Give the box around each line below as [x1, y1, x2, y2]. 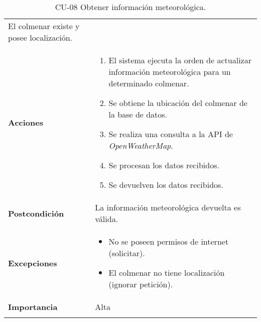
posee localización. [8, 32, 73, 43]
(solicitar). [108, 247, 145, 259]
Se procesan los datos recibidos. [108, 159, 219, 171]
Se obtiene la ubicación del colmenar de [108, 97, 247, 109]
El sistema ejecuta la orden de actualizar [108, 54, 251, 66]
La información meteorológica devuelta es [95, 201, 241, 213]
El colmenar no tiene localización [108, 267, 225, 278]
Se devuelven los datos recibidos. [108, 179, 223, 190]
